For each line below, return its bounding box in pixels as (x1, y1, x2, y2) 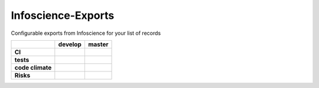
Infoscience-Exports (11, 9, 115, 22)
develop (58, 40, 82, 48)
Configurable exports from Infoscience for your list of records (11, 30, 161, 37)
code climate (14, 63, 52, 71)
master (87, 40, 109, 48)
